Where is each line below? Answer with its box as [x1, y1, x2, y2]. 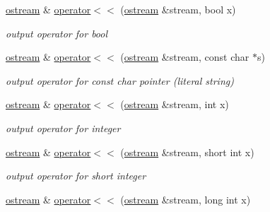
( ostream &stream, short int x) [120, 144, 254, 159]
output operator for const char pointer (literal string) [6, 73, 234, 88]
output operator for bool [6, 25, 108, 40]
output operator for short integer [6, 168, 146, 183]
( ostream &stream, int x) [120, 97, 229, 112]
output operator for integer [6, 120, 121, 135]
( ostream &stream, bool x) [120, 2, 236, 16]
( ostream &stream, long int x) [120, 192, 251, 206]
